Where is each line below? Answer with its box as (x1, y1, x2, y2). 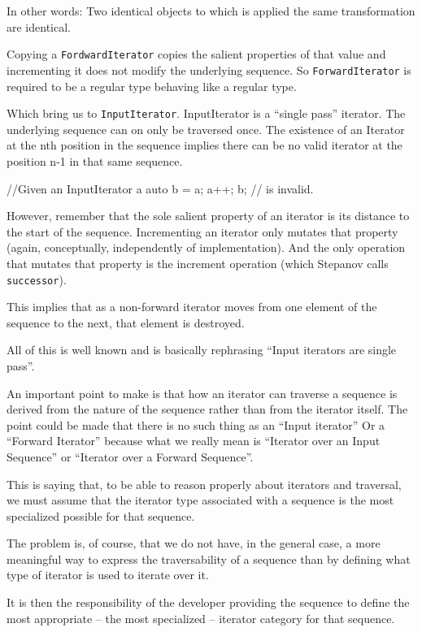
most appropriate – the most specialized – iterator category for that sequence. (7, 609, 395, 626)
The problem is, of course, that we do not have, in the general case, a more (7, 535, 381, 552)
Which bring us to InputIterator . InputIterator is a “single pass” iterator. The (7, 105, 406, 122)
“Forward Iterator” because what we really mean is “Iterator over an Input (7, 432, 381, 449)
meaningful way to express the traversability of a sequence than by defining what (7, 550, 411, 567)
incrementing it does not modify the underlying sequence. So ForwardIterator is (7, 61, 411, 78)
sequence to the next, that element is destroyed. (7, 314, 245, 331)
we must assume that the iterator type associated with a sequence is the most (7, 491, 394, 509)
